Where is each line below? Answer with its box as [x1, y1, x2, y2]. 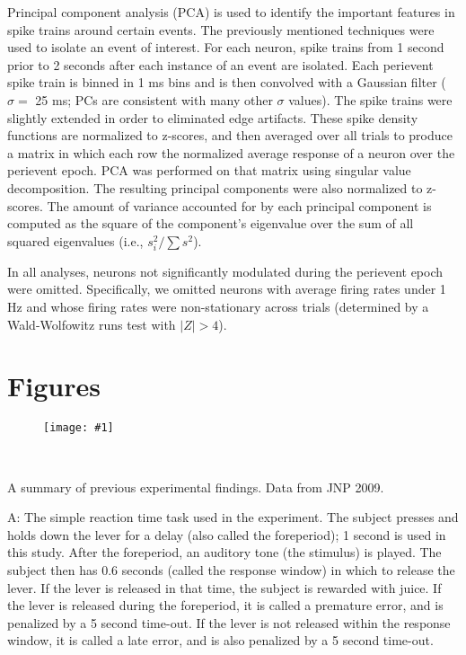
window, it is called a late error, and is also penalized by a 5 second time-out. [7, 631, 434, 650]
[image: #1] [43, 421, 114, 435]
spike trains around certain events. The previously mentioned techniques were [7, 20, 435, 39]
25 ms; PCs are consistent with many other [35, 90, 273, 109]
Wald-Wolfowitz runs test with [7, 314, 176, 333]
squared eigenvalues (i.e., [7, 231, 144, 250]
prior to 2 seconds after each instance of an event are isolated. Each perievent [7, 55, 434, 74]
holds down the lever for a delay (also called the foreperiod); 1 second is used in [7, 525, 446, 544]
